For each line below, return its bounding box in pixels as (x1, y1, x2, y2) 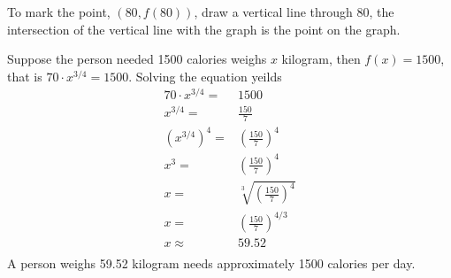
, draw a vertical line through (194, 3, 353, 20)
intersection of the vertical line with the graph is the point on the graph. (7, 19, 401, 38)
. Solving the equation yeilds (128, 66, 282, 85)
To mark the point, (7, 3, 111, 20)
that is (7, 66, 42, 85)
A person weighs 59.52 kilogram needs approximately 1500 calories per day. (7, 254, 416, 273)
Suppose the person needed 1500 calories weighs (7, 50, 267, 68)
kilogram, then (281, 50, 361, 68)
